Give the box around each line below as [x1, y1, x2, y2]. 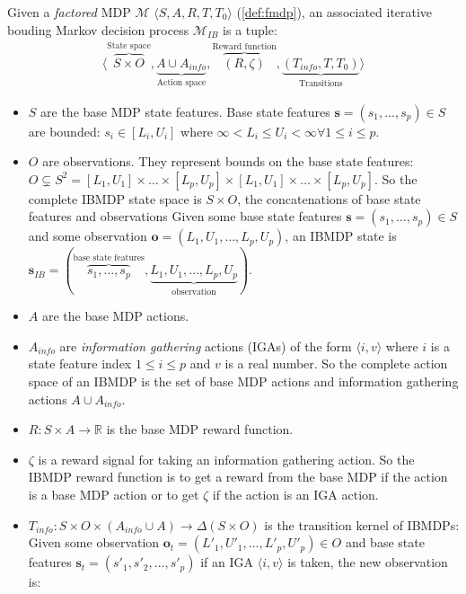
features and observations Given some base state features [28, 207, 342, 226]
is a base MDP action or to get [28, 484, 199, 503]
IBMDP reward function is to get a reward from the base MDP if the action [28, 467, 448, 486]
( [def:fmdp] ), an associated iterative [236, 3, 433, 21]
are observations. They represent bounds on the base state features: [42, 152, 414, 171]
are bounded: [28, 121, 101, 140]
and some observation [28, 226, 147, 245]
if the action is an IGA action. [212, 484, 379, 503]
